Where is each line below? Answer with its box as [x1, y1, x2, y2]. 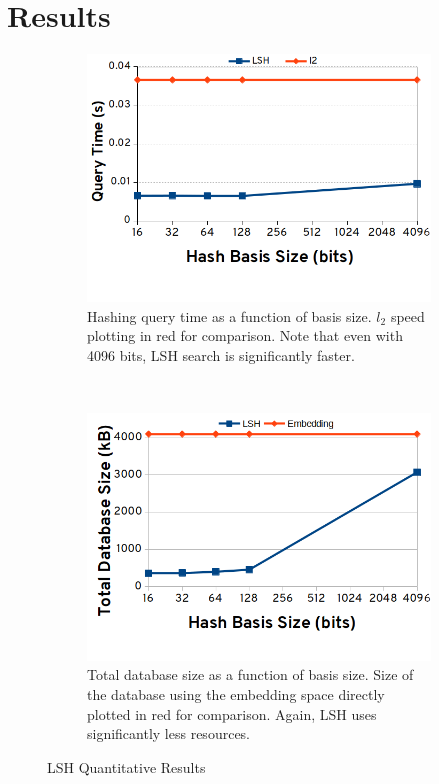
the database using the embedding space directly [87, 683, 385, 704]
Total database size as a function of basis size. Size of [87, 664, 414, 685]
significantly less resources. [87, 723, 251, 744]
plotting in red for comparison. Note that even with [87, 325, 403, 346]
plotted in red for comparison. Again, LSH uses [87, 703, 377, 724]
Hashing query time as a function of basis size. [87, 305, 372, 326]
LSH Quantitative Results [47, 756, 206, 777]
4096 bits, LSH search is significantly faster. [87, 344, 355, 365]
